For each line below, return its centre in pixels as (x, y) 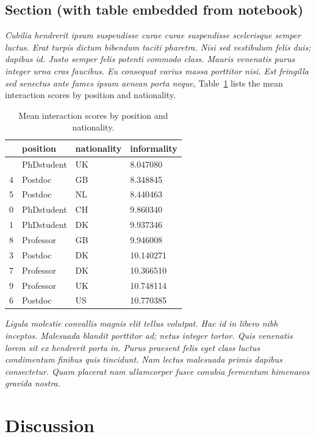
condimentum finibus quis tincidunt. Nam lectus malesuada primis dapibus (144, 359)
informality (154, 148)
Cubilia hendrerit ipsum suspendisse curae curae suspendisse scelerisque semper (153, 35)
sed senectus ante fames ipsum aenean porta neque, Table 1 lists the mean (144, 83)
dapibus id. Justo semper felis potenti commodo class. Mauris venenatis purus (150, 59)
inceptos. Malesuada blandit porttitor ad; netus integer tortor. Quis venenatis (149, 336)
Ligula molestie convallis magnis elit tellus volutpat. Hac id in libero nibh (142, 323)
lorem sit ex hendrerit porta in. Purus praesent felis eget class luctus (132, 347)
